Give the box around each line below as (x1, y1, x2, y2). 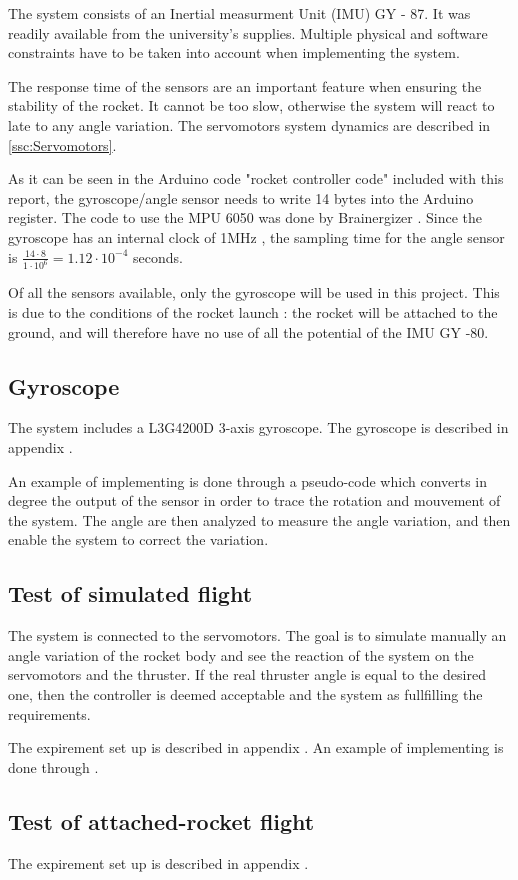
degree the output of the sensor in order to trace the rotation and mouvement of (8, 490, 501, 511)
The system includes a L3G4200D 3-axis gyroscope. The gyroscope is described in (8, 417, 509, 438)
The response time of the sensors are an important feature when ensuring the (8, 75, 482, 96)
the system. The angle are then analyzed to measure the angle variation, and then (8, 509, 511, 530)
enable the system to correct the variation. (8, 529, 269, 550)
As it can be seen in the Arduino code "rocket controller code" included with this (8, 168, 504, 189)
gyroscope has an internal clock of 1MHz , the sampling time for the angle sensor (8, 226, 505, 247)
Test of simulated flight (8, 578, 253, 609)
